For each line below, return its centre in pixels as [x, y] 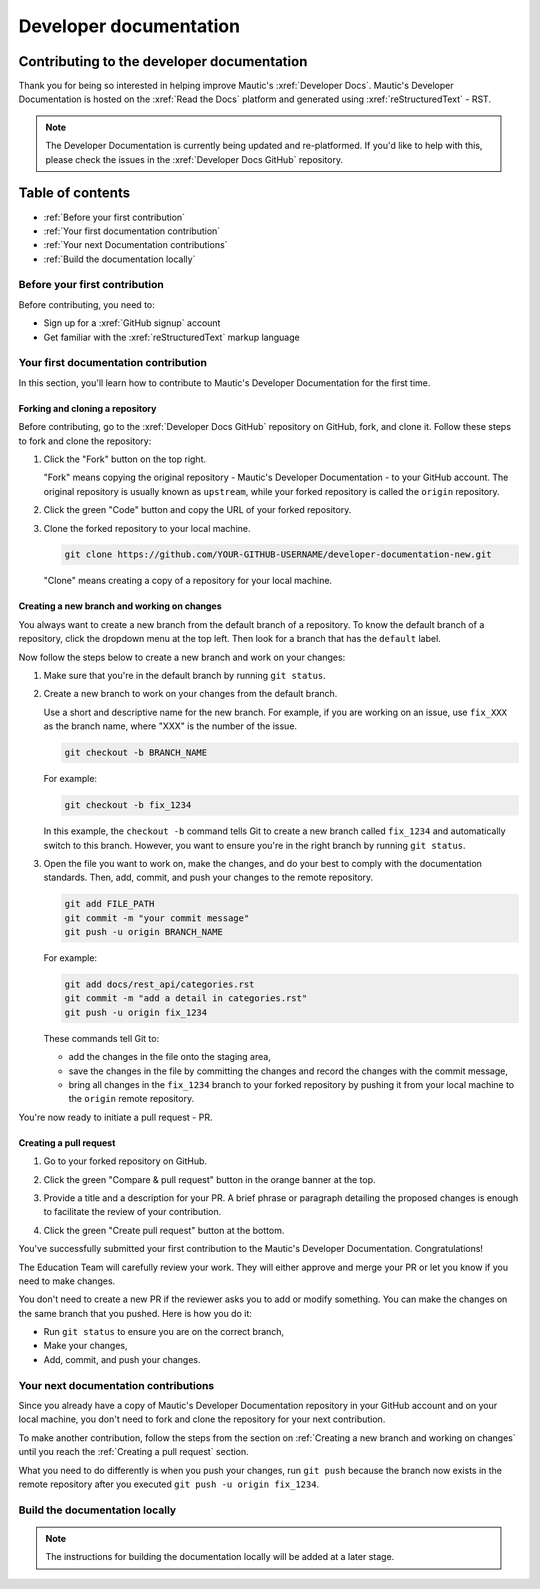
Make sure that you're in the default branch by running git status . [185, 676]
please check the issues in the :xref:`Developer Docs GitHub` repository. [194, 159]
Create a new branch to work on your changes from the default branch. [190, 694]
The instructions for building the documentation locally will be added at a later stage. [220, 1557]
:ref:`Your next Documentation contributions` [135, 245]
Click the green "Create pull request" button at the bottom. [164, 1230]
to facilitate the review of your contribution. [132, 1212]
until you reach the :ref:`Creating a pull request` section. [133, 1452]
